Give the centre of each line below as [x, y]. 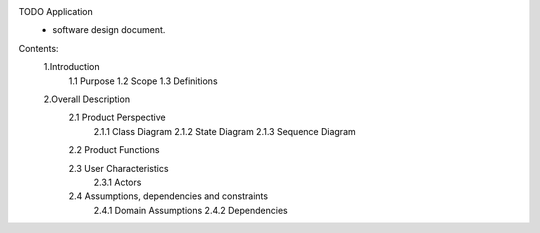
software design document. [109, 30]
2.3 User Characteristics [118, 168]
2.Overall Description [86, 99]
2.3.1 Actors [117, 182]
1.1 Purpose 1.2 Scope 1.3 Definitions [143, 81]
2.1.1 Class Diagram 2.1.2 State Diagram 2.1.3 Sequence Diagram [225, 131]
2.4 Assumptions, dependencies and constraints [168, 196]
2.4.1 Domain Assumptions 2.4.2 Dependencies [191, 210]
